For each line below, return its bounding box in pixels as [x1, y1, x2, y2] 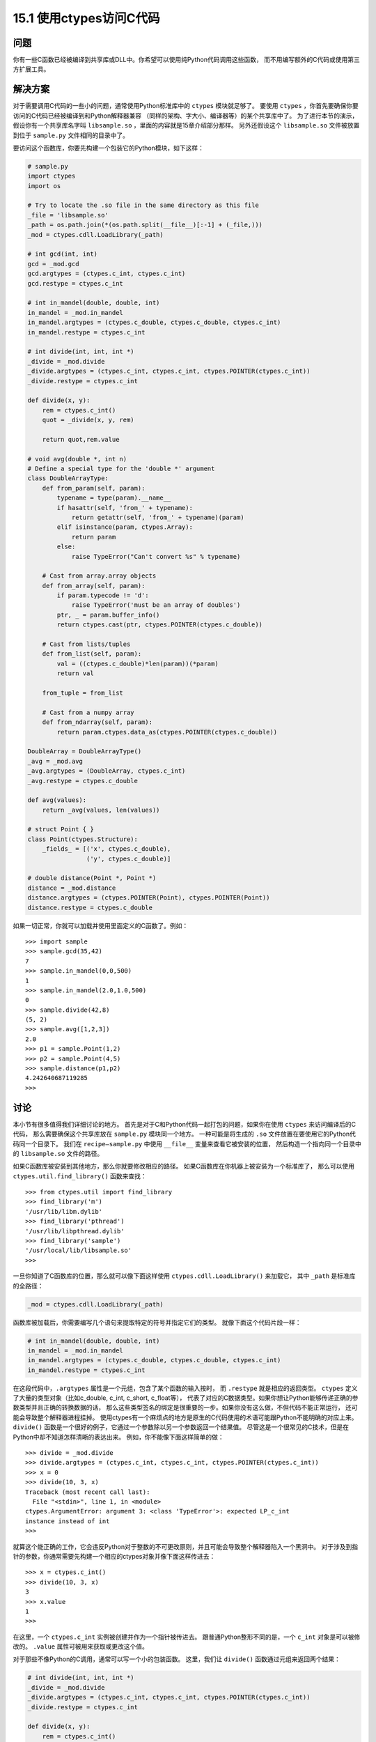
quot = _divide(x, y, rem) [42, 416, 135, 424]
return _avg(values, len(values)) [42, 806, 160, 814]
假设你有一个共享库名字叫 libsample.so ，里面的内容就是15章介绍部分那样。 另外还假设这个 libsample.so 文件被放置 [13, 121, 360, 130]
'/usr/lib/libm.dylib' [25, 1208, 103, 1215]
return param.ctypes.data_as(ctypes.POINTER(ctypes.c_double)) [56, 728, 278, 736]
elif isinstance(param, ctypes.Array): [56, 523, 193, 531]
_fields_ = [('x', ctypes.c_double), [42, 845, 171, 853]
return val [56, 670, 94, 677]
